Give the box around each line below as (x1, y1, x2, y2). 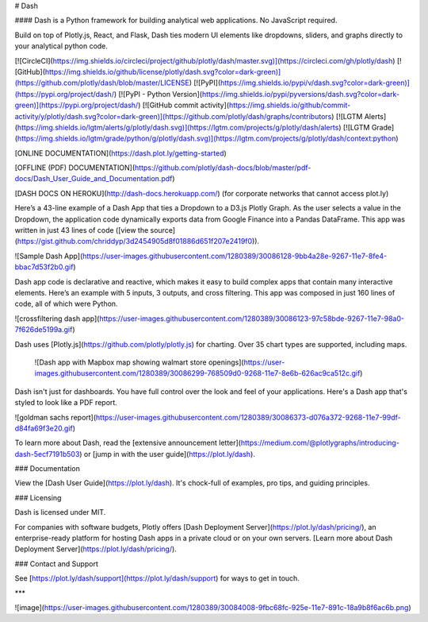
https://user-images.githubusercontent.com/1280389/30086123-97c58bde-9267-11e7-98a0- (99, 314, 404, 323)
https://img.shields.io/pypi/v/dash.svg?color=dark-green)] (220, 78, 410, 87)
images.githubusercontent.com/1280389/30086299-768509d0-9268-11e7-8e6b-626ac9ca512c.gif (34, 369, 361, 378)
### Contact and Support (14, 558, 98, 568)
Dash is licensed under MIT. (14, 508, 106, 517)
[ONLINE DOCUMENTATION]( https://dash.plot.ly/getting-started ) (14, 148, 227, 158)
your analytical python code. (14, 41, 109, 51)
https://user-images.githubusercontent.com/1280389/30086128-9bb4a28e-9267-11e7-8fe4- (82, 251, 388, 261)
